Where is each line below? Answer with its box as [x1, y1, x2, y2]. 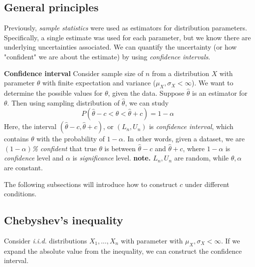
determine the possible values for [4, 87, 103, 98]
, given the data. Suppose [108, 87, 185, 98]
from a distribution [152, 68, 209, 78]
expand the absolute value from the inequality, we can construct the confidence [4, 245, 242, 256]
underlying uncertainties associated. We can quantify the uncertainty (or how [4, 42, 237, 52]
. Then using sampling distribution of [7, 97, 120, 107]
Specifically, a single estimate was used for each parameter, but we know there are [4, 32, 251, 42]
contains [4, 133, 29, 144]
